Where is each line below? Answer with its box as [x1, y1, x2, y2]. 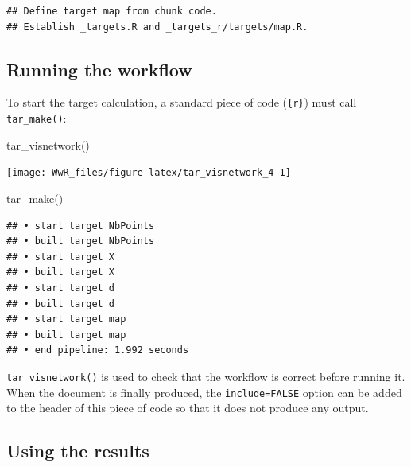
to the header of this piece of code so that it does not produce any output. [6, 399, 369, 416]
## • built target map [6, 329, 126, 341]
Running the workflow [6, 56, 192, 81]
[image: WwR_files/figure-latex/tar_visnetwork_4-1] [6, 167, 291, 179]
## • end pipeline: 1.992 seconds [6, 344, 189, 356]
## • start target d [6, 282, 115, 294]
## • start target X [6, 251, 115, 263]
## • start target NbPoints [6, 220, 155, 232]
